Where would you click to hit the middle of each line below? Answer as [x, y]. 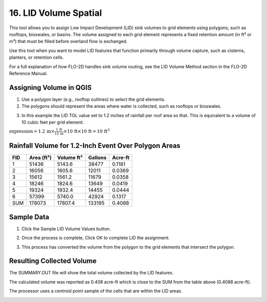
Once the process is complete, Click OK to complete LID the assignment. [96, 238]
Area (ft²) [40, 158]
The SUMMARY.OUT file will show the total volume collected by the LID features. [91, 273]
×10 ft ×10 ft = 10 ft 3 [87, 131]
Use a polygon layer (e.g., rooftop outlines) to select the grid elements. [93, 99]
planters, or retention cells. [36, 57]
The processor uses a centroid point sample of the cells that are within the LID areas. [96, 291]
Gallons [97, 158]
